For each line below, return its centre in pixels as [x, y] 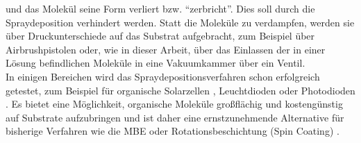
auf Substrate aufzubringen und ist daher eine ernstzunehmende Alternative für [175, 117]
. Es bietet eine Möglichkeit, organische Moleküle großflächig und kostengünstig [174, 104]
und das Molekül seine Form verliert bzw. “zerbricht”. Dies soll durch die [160, 8]
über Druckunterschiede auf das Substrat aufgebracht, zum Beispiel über [160, 36]
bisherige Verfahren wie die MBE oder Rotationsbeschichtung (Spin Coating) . [173, 131]
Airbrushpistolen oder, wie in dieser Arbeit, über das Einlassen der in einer [166, 49]
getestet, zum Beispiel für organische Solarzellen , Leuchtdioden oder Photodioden [180, 90]
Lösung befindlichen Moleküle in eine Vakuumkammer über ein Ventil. [156, 63]
